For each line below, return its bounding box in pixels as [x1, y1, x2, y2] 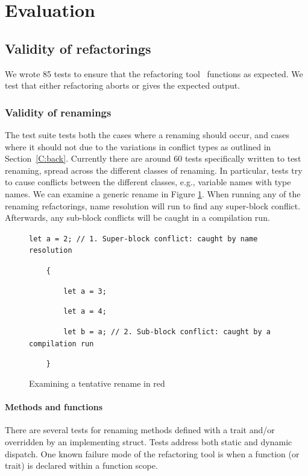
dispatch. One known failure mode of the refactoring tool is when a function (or [5, 447, 300, 460]
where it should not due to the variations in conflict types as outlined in [5, 140, 271, 153]
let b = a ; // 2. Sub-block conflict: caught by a [63, 328, 271, 337]
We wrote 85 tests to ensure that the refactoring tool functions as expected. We [5, 67, 303, 80]
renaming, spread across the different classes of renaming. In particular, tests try [5, 163, 303, 176]
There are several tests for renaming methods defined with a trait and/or [5, 424, 275, 436]
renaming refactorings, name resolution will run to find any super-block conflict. [5, 199, 301, 212]
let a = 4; [63, 307, 107, 316]
